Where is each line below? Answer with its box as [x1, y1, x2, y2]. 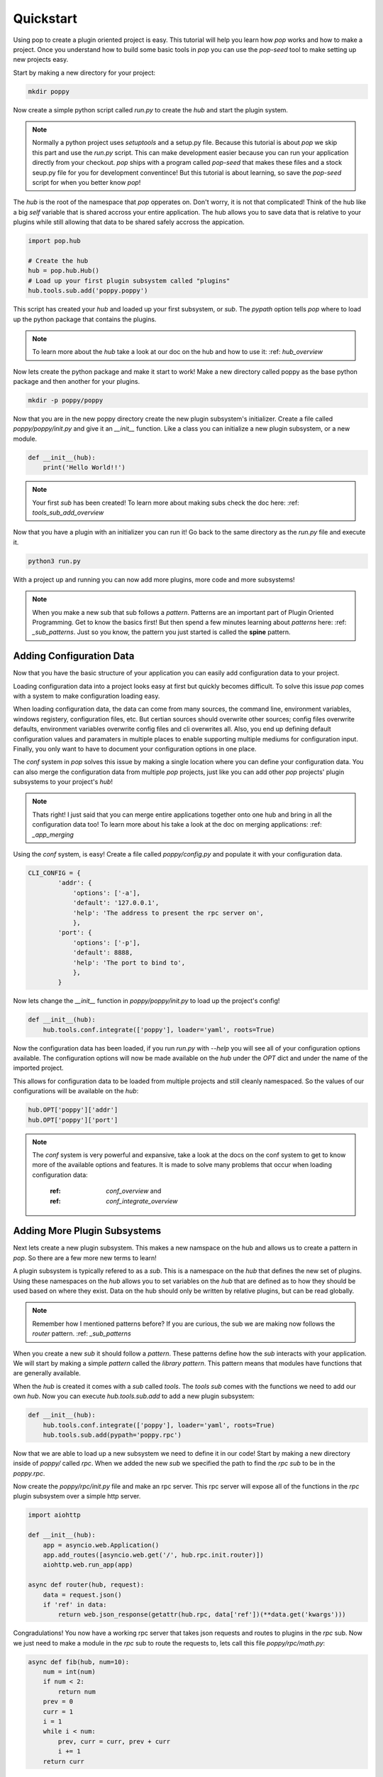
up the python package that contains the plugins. [13, 315, 157, 323]
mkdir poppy [28, 87, 70, 95]
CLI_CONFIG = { [28, 869, 81, 877]
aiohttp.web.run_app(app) [43, 1561, 133, 1569]
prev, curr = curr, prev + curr [57, 1737, 170, 1745]
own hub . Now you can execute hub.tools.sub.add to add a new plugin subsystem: [13, 1392, 255, 1400]
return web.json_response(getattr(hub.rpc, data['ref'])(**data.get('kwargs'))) [57, 1611, 347, 1618]
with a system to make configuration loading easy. [13, 692, 160, 700]
